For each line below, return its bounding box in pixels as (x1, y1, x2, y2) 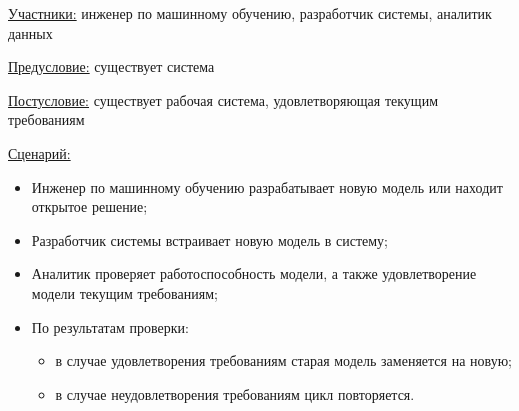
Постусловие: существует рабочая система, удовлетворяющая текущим (8, 89, 438, 110)
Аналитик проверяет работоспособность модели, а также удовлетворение (31, 263, 477, 284)
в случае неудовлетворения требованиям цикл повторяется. (55, 383, 415, 404)
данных (8, 22, 53, 43)
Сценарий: (8, 142, 71, 163)
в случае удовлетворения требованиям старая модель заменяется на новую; (55, 350, 512, 371)
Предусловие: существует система (8, 56, 215, 77)
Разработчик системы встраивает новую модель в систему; (31, 229, 388, 250)
